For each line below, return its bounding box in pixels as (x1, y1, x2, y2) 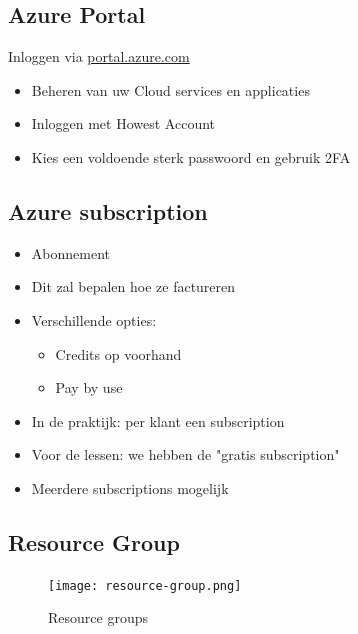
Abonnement (31, 242, 110, 263)
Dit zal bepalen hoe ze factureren (31, 276, 236, 297)
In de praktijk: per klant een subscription (31, 410, 285, 431)
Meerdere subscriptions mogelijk (31, 477, 229, 498)
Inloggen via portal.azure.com (8, 46, 190, 67)
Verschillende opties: (31, 309, 157, 330)
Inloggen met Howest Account (31, 113, 216, 134)
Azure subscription (8, 195, 208, 226)
